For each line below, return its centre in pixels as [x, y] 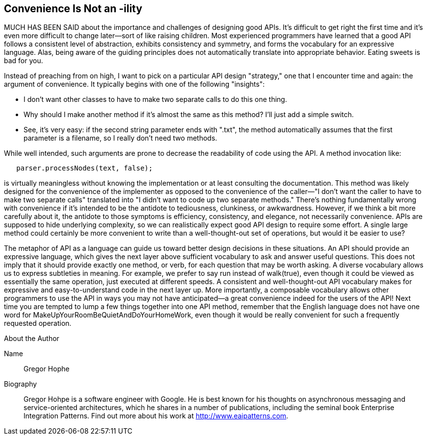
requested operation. [38, 323]
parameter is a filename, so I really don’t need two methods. [120, 138]
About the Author [32, 339]
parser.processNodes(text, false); [85, 168]
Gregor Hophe [47, 369]
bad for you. [24, 61]
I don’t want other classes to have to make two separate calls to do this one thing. [155, 99]
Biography [21, 384]
